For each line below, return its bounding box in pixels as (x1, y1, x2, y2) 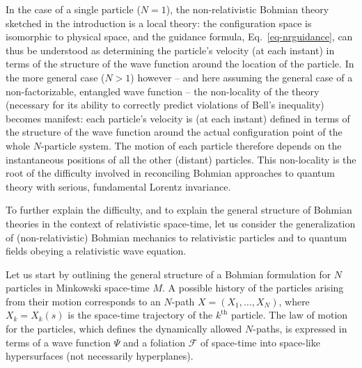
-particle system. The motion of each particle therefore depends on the (40, 138, 342, 152)
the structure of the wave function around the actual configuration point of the (6, 125, 343, 139)
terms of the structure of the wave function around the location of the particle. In (6, 56, 354, 71)
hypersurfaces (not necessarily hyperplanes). (6, 349, 194, 363)
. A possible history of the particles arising (162, 280, 344, 295)
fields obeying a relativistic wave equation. (6, 243, 187, 258)
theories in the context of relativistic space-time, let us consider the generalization (6, 216, 356, 230)
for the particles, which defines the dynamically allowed (6, 321, 242, 336)
